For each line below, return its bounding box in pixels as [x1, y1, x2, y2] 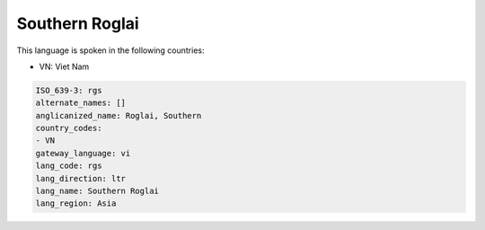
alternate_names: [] [35, 98, 126, 108]
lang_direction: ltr [35, 173, 126, 183]
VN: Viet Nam [39, 61, 90, 72]
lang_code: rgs [35, 161, 102, 171]
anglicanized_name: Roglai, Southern [35, 111, 202, 120]
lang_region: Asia [35, 199, 117, 208]
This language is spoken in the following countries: [16, 45, 205, 56]
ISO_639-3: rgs [35, 85, 102, 95]
